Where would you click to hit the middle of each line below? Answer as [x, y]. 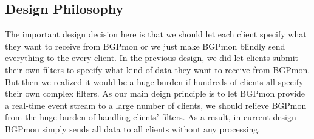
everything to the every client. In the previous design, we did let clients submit [152, 58]
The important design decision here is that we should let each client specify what [156, 34]
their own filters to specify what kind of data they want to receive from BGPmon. [158, 69]
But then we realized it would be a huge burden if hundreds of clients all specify [154, 81]
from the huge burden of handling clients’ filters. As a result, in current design [151, 117]
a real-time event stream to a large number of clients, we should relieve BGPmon [156, 105]
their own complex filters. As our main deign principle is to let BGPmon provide [155, 93]
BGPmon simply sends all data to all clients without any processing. [133, 128]
